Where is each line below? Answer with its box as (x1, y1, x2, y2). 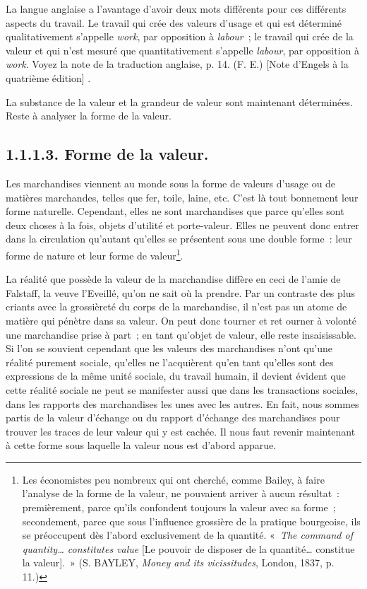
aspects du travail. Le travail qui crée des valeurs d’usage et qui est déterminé (6, 15, 342, 30)
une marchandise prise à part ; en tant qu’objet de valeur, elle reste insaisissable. (6, 327, 356, 342)
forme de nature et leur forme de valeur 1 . (6, 245, 183, 262)
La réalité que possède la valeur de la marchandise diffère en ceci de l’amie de (6, 272, 341, 286)
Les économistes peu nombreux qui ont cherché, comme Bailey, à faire (22, 472, 325, 486)
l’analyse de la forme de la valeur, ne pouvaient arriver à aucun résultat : (22, 486, 339, 501)
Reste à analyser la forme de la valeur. (6, 108, 172, 123)
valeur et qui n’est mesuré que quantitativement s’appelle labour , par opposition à (6, 42, 360, 57)
